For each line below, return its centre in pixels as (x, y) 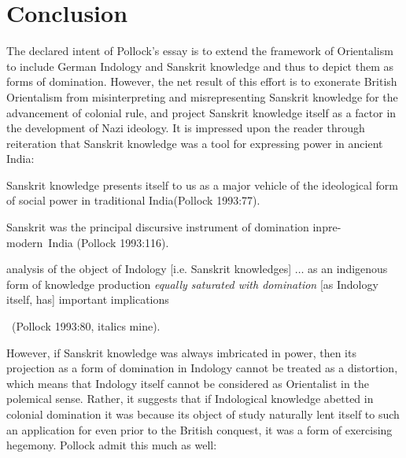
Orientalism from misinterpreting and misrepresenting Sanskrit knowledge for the (202, 96)
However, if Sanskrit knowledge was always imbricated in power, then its (181, 352)
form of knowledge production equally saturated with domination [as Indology (192, 284)
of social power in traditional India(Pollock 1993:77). (133, 200)
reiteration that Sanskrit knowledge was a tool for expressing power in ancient (195, 143)
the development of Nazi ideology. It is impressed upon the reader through (186, 128)
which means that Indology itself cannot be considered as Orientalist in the (188, 383)
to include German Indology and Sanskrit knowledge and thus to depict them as (200, 66)
